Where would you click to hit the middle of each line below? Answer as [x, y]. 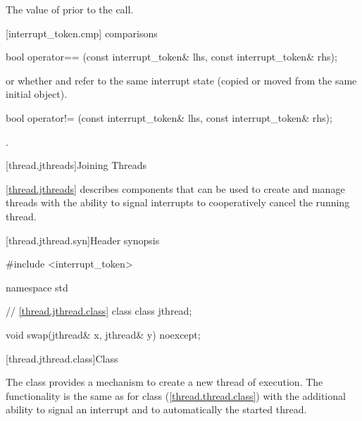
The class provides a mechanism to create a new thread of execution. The [164, 382]
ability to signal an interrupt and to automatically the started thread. [156, 409]
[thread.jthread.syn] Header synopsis [83, 240]
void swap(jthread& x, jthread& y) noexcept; [103, 334]
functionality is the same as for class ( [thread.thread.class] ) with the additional [176, 395]
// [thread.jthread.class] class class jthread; [99, 311]
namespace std [37, 287]
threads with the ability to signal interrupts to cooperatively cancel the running [178, 202]
